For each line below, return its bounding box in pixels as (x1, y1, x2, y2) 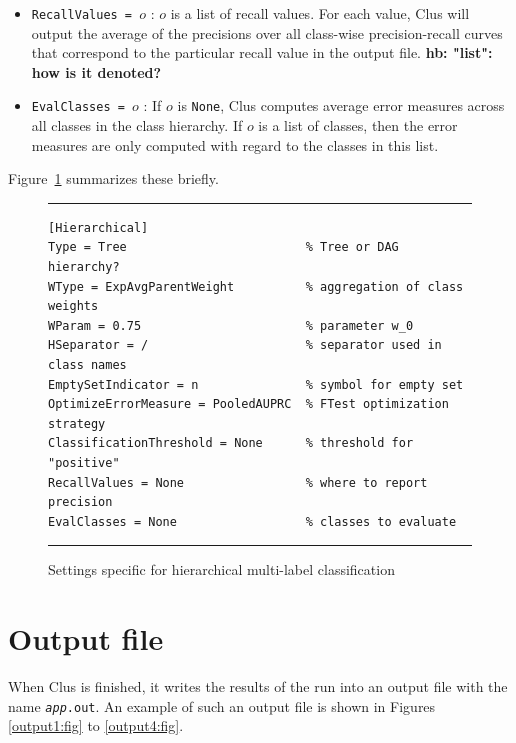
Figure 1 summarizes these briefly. (8, 168, 219, 189)
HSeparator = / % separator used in (48, 338, 442, 353)
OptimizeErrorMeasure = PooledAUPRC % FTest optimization (48, 397, 449, 412)
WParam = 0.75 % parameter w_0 (48, 318, 414, 333)
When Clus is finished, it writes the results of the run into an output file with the (8, 676, 508, 697)
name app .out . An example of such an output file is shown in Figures (8, 695, 436, 716)
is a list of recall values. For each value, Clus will (170, 3, 470, 23)
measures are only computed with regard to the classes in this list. (31, 134, 439, 155)
